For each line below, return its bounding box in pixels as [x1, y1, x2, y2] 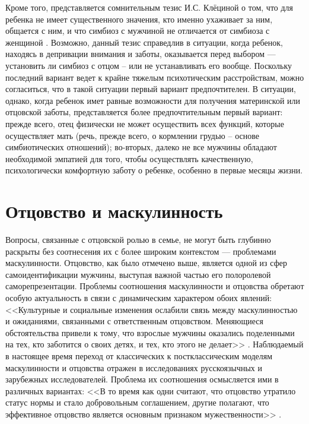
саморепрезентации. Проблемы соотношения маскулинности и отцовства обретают [5, 280, 304, 292]
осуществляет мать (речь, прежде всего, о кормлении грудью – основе [5, 129, 259, 141]
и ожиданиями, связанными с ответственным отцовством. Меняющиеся [5, 315, 263, 327]
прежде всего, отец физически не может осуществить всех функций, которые [5, 117, 284, 129]
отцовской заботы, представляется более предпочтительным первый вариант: [5, 106, 283, 118]
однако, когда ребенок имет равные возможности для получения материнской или [5, 94, 301, 106]
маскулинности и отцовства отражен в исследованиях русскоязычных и [5, 361, 262, 374]
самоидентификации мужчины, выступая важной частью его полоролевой [5, 268, 271, 280]
